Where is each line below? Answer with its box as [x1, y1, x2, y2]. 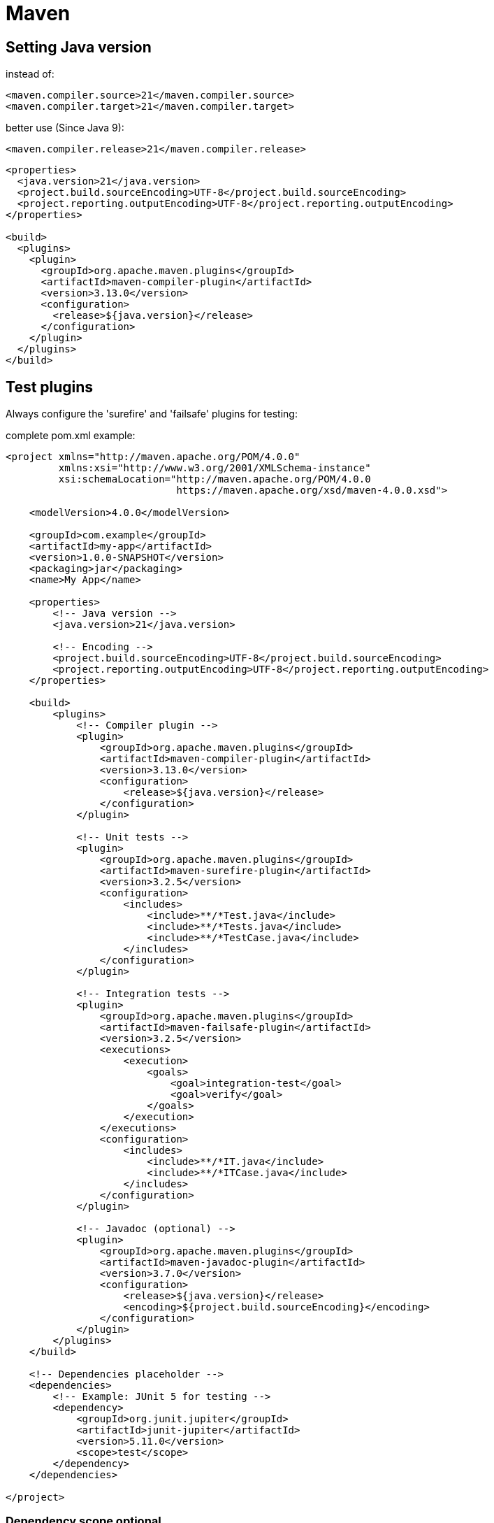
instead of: [6, 68, 55, 80]
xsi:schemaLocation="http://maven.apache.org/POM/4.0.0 [58, 473, 371, 485]
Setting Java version [6, 38, 152, 56]
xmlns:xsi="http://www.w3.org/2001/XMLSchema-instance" [58, 462, 371, 474]
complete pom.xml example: [6, 429, 136, 442]
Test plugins [6, 378, 94, 396]
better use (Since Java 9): [6, 122, 124, 134]
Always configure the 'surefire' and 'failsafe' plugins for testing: [6, 408, 298, 420]
